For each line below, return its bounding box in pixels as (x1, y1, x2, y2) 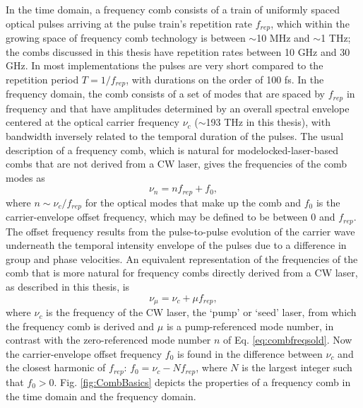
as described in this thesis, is (6, 279, 130, 294)
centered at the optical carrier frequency (6, 115, 179, 129)
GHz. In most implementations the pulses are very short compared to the (6, 58, 323, 73)
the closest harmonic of (6, 360, 106, 375)
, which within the (270, 16, 350, 30)
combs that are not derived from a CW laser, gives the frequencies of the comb (6, 156, 347, 171)
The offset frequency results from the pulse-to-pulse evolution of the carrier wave (6, 223, 355, 238)
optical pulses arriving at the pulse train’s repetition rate (6, 16, 252, 30)
